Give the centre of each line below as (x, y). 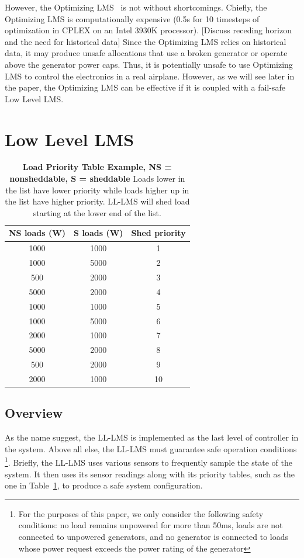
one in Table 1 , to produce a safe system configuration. (104, 485)
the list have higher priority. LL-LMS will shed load (97, 201)
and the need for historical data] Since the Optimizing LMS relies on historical (146, 41)
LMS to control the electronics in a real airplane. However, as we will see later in (150, 76)
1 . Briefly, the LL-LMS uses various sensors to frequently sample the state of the (148, 462)
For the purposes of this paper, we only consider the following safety (141, 513)
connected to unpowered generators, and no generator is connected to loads (153, 536)
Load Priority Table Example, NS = (97, 167)
